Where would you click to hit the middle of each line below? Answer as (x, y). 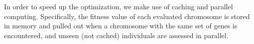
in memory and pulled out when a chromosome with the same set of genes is (121, 26)
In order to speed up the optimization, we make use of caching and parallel (119, 6)
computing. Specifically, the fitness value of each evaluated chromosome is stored (127, 16)
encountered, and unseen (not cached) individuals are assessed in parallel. (116, 35)
